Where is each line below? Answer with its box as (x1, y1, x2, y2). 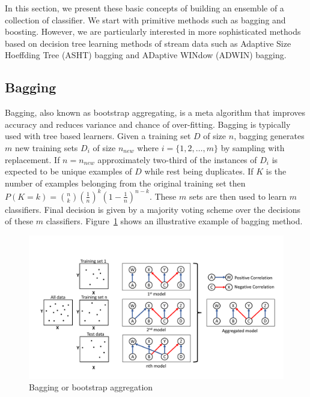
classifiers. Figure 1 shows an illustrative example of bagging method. (46, 215, 303, 227)
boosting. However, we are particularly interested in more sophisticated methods (5, 25, 301, 38)
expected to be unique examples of (5, 165, 132, 178)
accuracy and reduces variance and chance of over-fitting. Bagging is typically (5, 118, 291, 130)
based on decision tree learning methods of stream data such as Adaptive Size (5, 37, 291, 49)
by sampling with (220, 141, 285, 154)
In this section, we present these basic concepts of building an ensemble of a (5, 2, 284, 14)
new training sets (14, 141, 78, 154)
